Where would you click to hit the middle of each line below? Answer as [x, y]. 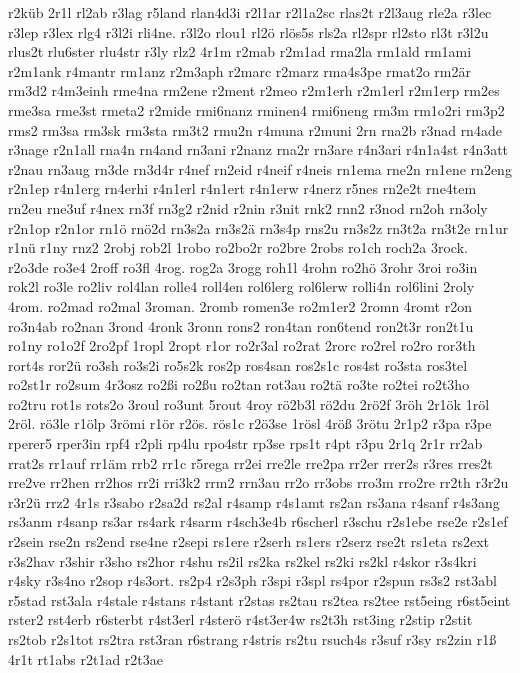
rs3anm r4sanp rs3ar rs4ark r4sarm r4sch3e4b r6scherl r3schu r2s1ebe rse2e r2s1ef [258, 521]
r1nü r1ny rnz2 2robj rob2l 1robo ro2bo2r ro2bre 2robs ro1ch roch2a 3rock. [238, 247]
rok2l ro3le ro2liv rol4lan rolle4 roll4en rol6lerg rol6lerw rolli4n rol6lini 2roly [241, 286]
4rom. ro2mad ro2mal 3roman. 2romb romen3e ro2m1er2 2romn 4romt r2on [240, 305]
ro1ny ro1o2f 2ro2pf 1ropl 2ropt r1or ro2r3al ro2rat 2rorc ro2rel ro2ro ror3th [242, 345]
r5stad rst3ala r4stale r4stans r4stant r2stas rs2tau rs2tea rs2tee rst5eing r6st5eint [259, 599]
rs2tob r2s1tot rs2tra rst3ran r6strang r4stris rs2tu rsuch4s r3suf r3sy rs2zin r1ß [252, 639]
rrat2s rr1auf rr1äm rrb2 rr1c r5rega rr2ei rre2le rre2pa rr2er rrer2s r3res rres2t [250, 462]
